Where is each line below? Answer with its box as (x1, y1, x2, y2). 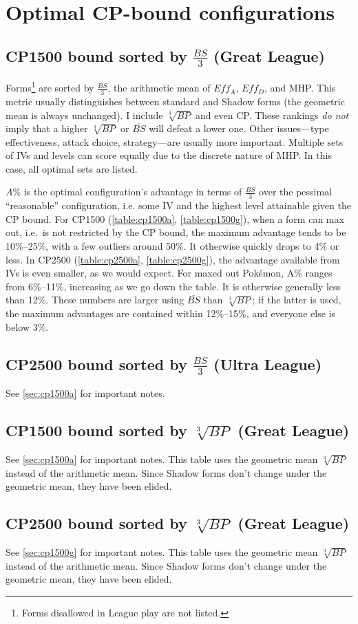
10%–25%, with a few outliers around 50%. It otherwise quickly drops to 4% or (6, 239, 339, 253)
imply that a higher (6, 121, 88, 136)
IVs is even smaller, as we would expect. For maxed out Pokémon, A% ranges (6, 266, 333, 280)
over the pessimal (259, 184, 333, 199)
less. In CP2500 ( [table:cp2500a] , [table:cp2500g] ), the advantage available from (6, 252, 340, 266)
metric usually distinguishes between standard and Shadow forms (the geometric (6, 94, 345, 108)
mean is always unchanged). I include (6, 107, 163, 122)
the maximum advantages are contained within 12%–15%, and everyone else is (6, 306, 335, 321)
